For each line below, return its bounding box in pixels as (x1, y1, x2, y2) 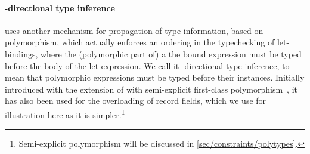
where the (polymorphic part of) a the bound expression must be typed (40, 47, 302, 60)
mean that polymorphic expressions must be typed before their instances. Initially (5, 71, 305, 84)
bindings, (5, 47, 38, 60)
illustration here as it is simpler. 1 (5, 106, 125, 121)
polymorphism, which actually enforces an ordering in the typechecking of (5, 36, 275, 48)
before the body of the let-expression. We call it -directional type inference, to (5, 59, 290, 72)
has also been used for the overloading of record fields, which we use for (5, 94, 266, 107)
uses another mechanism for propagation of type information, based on (5, 24, 263, 36)
